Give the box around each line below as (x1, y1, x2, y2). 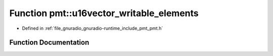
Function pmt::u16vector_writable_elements (9, 8, 199, 19)
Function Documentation (9, 38, 89, 47)
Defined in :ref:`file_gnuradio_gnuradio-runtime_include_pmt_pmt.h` (22, 25, 163, 31)
